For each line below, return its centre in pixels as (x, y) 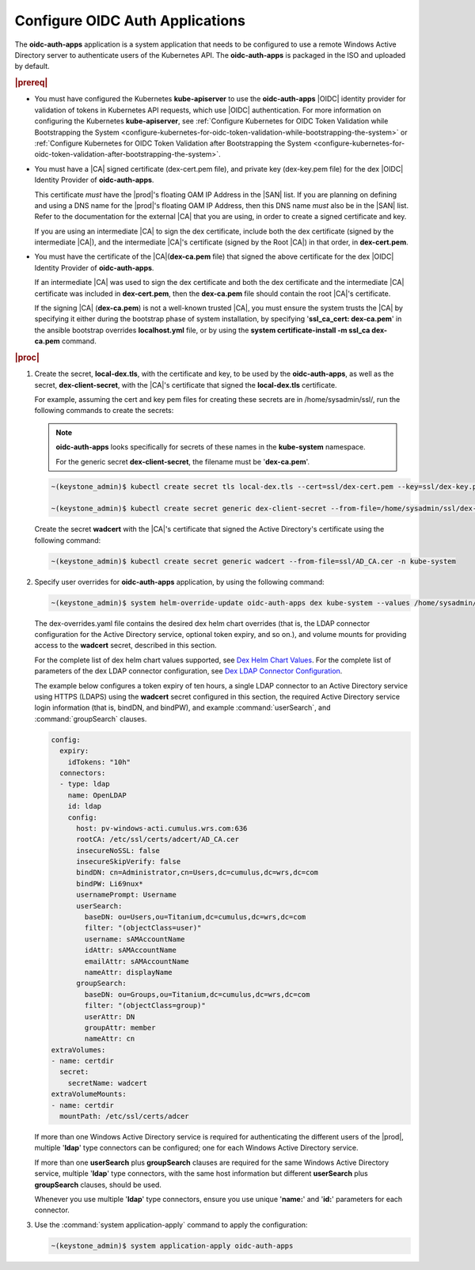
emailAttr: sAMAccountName (137, 961)
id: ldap (85, 806)
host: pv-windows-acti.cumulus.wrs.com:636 (162, 828)
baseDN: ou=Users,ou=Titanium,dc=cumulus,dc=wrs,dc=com (195, 917)
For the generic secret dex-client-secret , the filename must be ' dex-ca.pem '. (183, 461)
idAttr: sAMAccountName (131, 950)
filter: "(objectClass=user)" (143, 928)
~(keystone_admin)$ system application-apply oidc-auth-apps (172, 1245)
